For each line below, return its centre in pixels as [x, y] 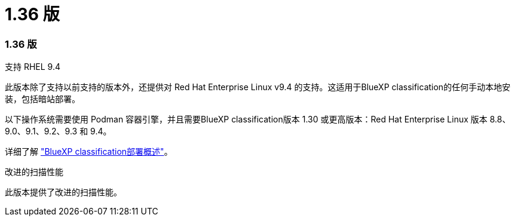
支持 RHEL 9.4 [33, 67]
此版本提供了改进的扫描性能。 [63, 192]
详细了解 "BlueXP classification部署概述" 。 [89, 152]
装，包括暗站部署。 [42, 99]
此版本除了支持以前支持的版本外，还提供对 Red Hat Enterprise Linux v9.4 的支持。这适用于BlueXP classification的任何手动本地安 [258, 87]
